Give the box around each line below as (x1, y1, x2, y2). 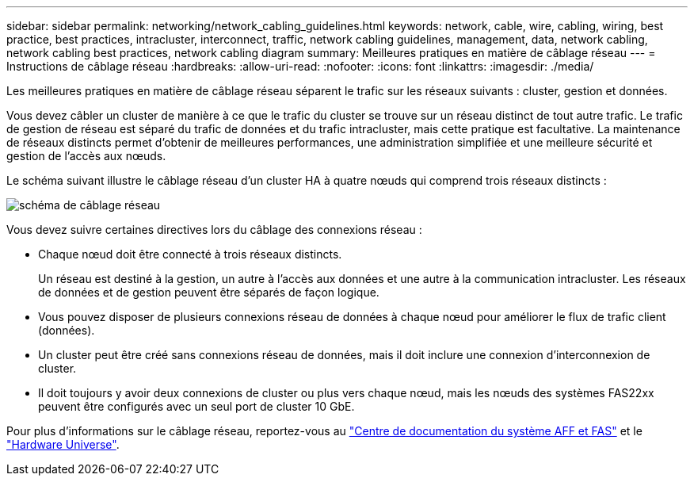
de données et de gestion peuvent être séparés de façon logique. (38, 285, 379, 299)
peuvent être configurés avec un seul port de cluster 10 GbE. (38, 400, 355, 413)
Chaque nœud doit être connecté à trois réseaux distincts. (38, 247, 342, 261)
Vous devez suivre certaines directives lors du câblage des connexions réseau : (6, 223, 422, 236)
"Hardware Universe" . (6, 438, 120, 451)
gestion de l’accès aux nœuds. (6, 149, 166, 163)
